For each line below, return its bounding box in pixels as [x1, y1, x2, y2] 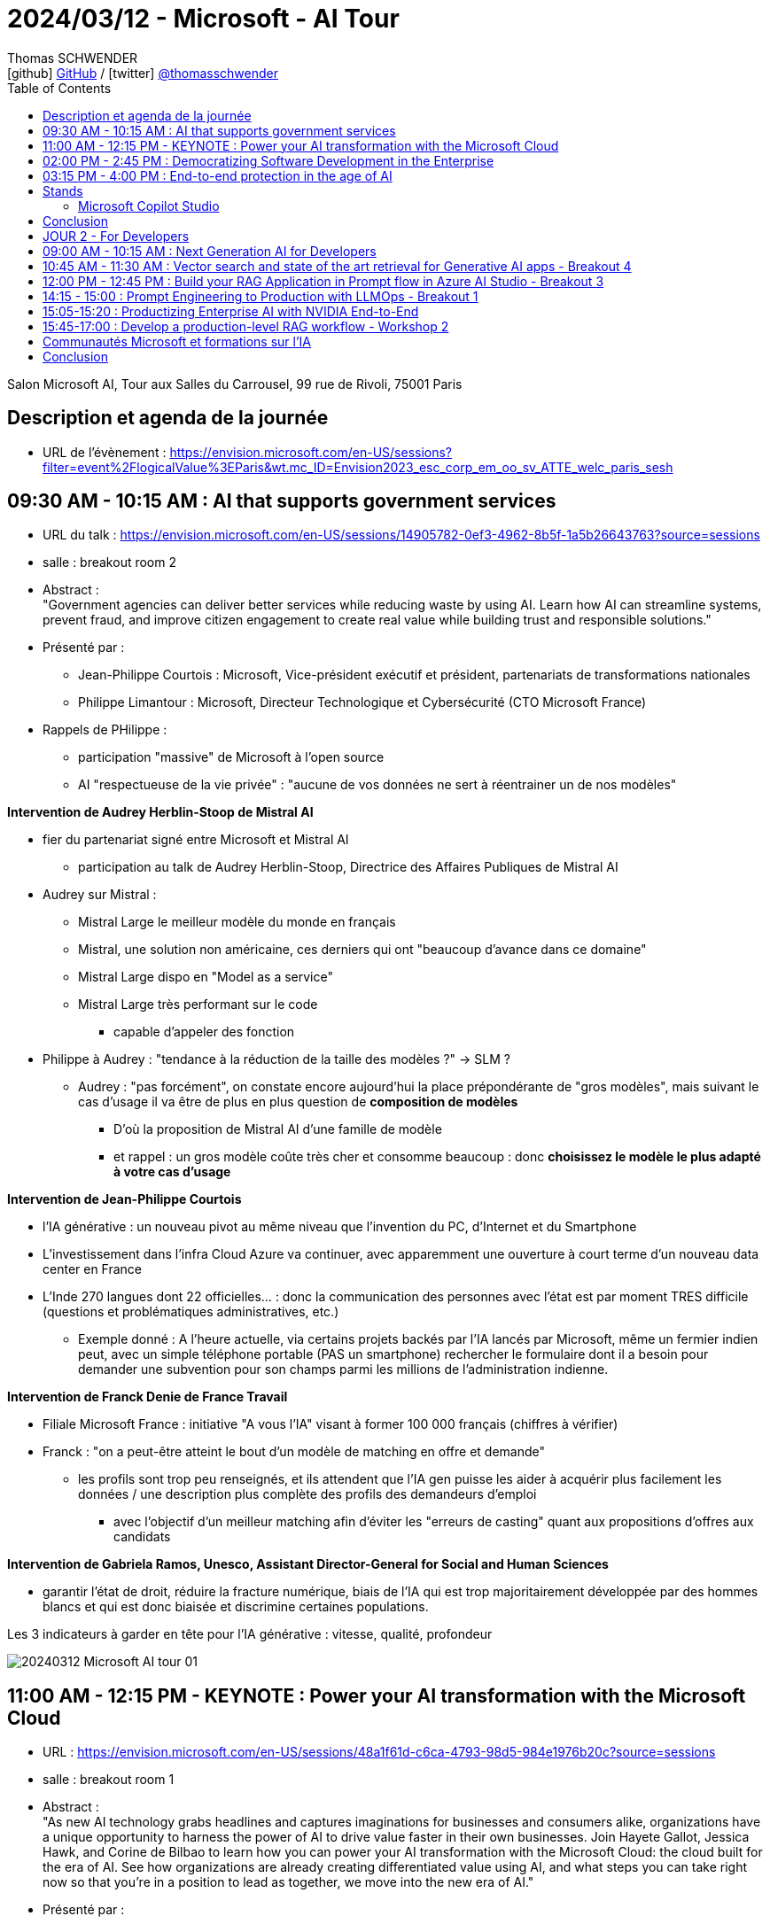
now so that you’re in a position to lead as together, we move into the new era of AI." [43, 1874, 534, 1890]
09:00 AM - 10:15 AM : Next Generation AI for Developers [43, 243, 377, 259]
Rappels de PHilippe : [43, 722, 167, 738]
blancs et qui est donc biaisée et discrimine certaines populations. [43, 1599, 429, 1615]
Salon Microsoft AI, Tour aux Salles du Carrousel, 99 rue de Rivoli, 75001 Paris [7, 376, 463, 392]
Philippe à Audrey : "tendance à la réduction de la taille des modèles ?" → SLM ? [43, 1051, 510, 1067]
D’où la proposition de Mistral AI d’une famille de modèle [113, 1121, 442, 1137]
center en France [43, 1261, 143, 1277]
